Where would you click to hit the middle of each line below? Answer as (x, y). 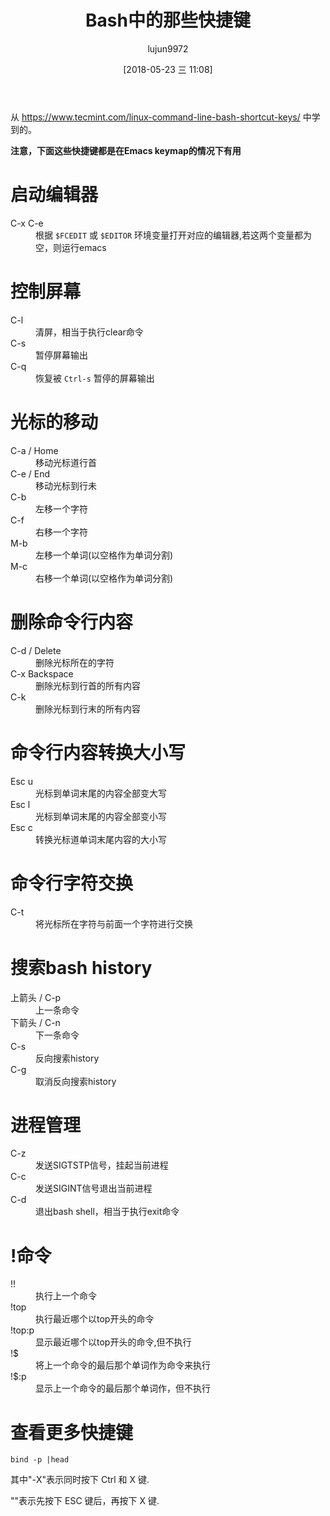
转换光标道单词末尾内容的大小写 (101, 839)
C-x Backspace (42, 673)
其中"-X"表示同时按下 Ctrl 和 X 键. (80, 1480)
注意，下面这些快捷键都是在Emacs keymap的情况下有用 (126, 150)
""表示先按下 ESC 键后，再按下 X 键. (85, 1501)
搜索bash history (81, 967)
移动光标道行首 (66, 462)
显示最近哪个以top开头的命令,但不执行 (113, 1342)
